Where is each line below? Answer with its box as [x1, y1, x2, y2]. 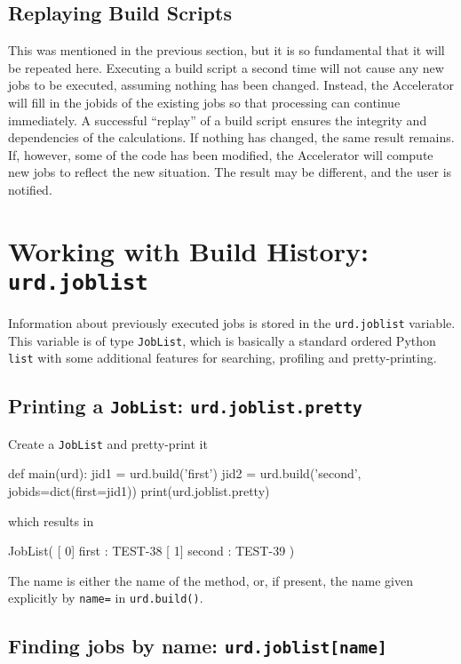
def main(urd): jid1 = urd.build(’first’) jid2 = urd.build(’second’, [8, 464, 362, 483]
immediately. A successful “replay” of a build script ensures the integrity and [8, 110, 427, 129]
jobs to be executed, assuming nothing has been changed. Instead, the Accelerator [8, 76, 455, 94]
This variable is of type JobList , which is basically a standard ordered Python [8, 331, 436, 349]
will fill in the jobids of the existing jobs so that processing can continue [8, 92, 401, 111]
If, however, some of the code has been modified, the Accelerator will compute [8, 145, 433, 164]
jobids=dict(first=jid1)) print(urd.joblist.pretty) [8, 481, 270, 500]
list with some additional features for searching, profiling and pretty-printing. [8, 348, 437, 367]
